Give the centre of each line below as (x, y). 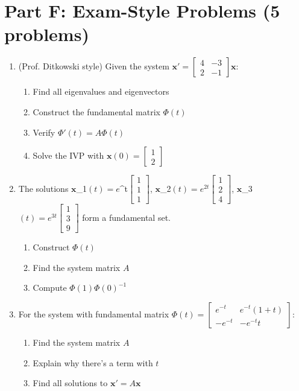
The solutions (43, 188)
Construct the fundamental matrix (96, 111)
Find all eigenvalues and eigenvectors (101, 91)
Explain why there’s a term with (93, 362)
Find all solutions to (70, 383)
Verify (44, 132)
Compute (50, 288)
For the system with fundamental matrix (94, 314)
